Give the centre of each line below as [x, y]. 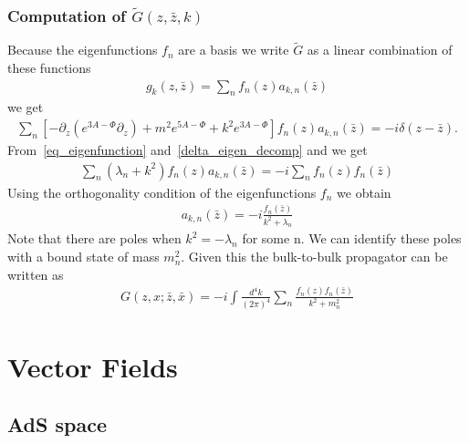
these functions [49, 68]
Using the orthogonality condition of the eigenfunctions [162, 192]
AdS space [57, 424]
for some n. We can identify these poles [352, 238]
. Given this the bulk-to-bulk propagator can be [314, 257]
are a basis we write [234, 50]
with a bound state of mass [83, 257]
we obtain [364, 192]
